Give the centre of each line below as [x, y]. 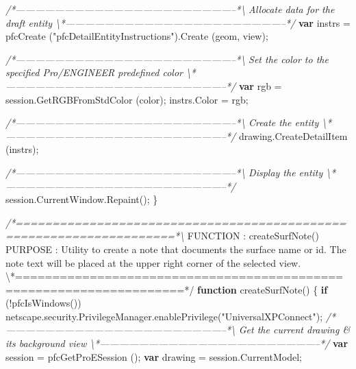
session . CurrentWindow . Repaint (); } [82, 199]
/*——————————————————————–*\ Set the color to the [167, 59]
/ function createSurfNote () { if [258, 289]
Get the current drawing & [294, 330]
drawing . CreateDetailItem [293, 135]
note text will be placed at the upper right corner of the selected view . [153, 262]
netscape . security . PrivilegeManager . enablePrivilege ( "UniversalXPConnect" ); [164, 316]
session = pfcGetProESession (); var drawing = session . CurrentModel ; [154, 356]
